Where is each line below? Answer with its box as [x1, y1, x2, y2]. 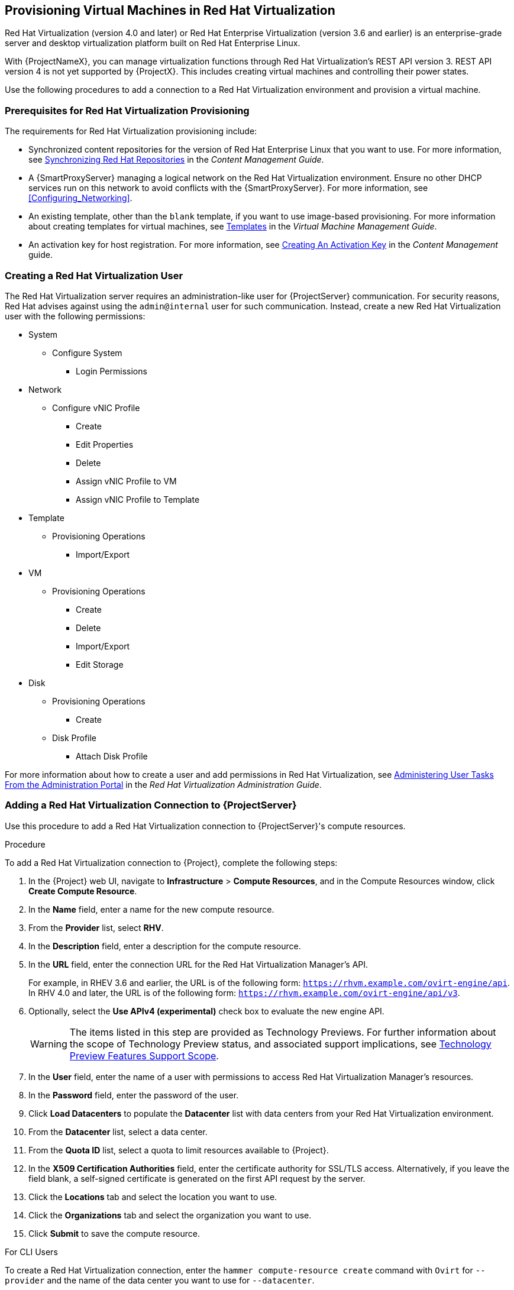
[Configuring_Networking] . [28, 193, 132, 203]
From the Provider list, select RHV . [28, 922, 164, 933]
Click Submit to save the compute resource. [28, 1228, 201, 1239]
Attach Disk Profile [76, 751, 148, 761]
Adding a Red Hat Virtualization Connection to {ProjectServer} [5, 799, 297, 811]
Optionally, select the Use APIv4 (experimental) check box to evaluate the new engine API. [28, 1006, 384, 1016]
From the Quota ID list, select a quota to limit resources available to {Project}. [28, 1144, 329, 1155]
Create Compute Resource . [28, 885, 137, 896]
